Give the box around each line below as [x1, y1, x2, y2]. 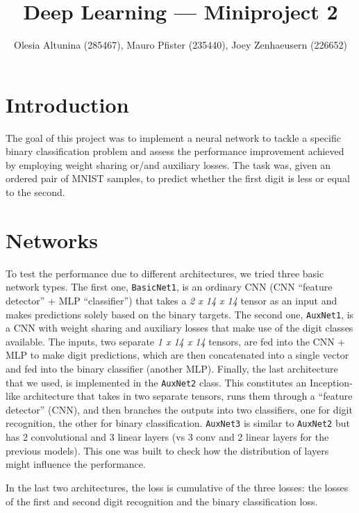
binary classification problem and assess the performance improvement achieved [6, 144, 344, 158]
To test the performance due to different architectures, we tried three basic [6, 266, 324, 280]
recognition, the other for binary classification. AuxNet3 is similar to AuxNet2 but [6, 416, 350, 430]
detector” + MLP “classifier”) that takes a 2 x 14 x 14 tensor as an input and [6, 293, 337, 307]
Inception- [309, 375, 353, 389]
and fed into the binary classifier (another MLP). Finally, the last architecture [6, 361, 338, 376]
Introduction [6, 90, 129, 118]
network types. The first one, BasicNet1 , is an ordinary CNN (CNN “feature [6, 279, 333, 294]
